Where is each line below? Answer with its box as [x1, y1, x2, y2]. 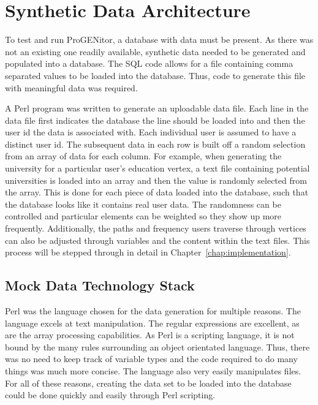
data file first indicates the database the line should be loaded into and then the [5, 113, 305, 126]
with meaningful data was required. [5, 81, 138, 94]
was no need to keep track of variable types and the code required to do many [5, 352, 298, 365]
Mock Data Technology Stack [5, 276, 195, 295]
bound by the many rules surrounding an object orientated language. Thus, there [5, 340, 310, 353]
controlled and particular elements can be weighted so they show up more [5, 210, 282, 222]
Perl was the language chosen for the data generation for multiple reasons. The [5, 305, 301, 317]
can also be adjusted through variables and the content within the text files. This [5, 233, 310, 246]
